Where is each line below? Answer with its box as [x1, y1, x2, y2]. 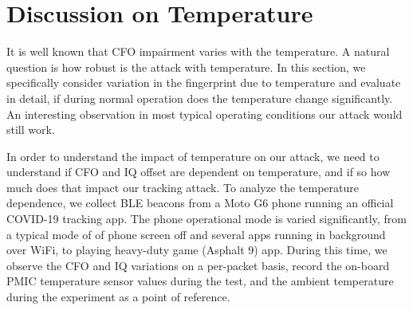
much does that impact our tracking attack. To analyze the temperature [6, 179, 359, 195]
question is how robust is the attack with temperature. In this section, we [6, 58, 366, 75]
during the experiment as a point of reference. [6, 288, 230, 305]
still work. [6, 121, 55, 138]
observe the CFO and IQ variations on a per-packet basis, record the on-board [6, 257, 390, 273]
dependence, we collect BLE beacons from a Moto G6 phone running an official [6, 194, 394, 211]
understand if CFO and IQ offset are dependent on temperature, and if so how [6, 163, 391, 180]
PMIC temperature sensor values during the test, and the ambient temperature [6, 273, 394, 289]
